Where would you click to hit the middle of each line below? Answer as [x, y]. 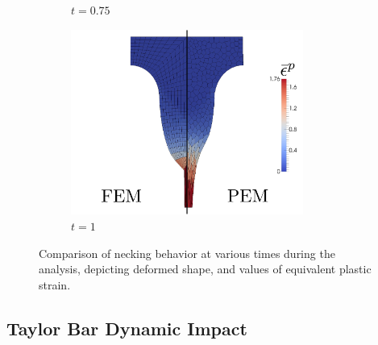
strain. [55, 284]
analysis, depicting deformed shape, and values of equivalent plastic [205, 269]
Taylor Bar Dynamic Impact [127, 328]
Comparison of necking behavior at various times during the [187, 253]
